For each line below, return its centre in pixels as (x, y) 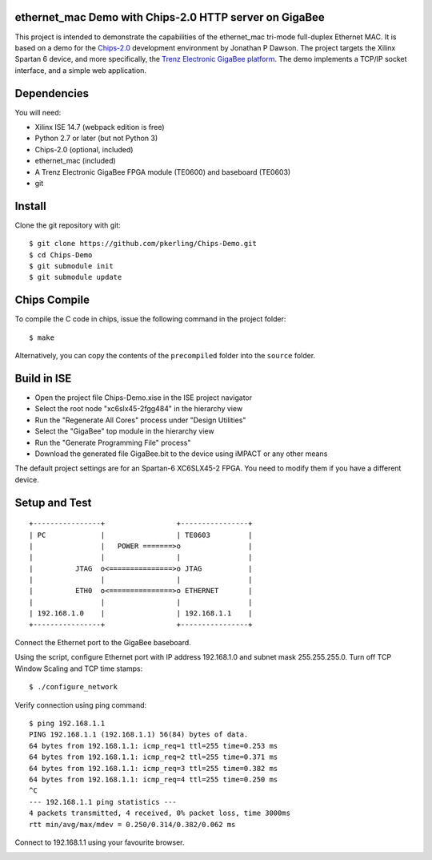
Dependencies (52, 93)
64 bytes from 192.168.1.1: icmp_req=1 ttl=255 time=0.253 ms (154, 746)
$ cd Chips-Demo (61, 255)
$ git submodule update (76, 277)
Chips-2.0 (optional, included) (84, 149)
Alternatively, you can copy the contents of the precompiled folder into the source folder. (165, 356)
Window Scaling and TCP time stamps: (79, 668)
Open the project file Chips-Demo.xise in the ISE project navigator (143, 398)
